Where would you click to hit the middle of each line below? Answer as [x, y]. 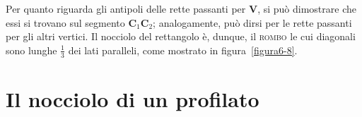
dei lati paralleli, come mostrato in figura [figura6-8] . [183, 50]
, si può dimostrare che [307, 8]
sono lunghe [31, 50]
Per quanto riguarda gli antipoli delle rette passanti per [126, 8]
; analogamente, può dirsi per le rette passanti [252, 22]
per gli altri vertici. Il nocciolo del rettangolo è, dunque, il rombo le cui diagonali [181, 36]
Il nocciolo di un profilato [133, 98]
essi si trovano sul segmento [65, 22]
